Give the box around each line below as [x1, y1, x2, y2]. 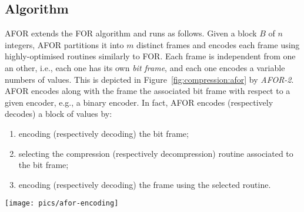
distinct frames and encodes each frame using [136, 38, 300, 51]
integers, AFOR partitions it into [5, 38, 124, 51]
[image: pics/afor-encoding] [5, 199, 119, 208]
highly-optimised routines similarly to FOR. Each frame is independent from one [5, 50, 296, 62]
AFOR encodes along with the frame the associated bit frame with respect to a [5, 85, 290, 97]
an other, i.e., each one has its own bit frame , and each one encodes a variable [5, 61, 285, 73]
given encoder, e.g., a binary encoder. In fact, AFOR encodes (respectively [5, 96, 273, 108]
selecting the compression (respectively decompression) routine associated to [18, 147, 293, 159]
